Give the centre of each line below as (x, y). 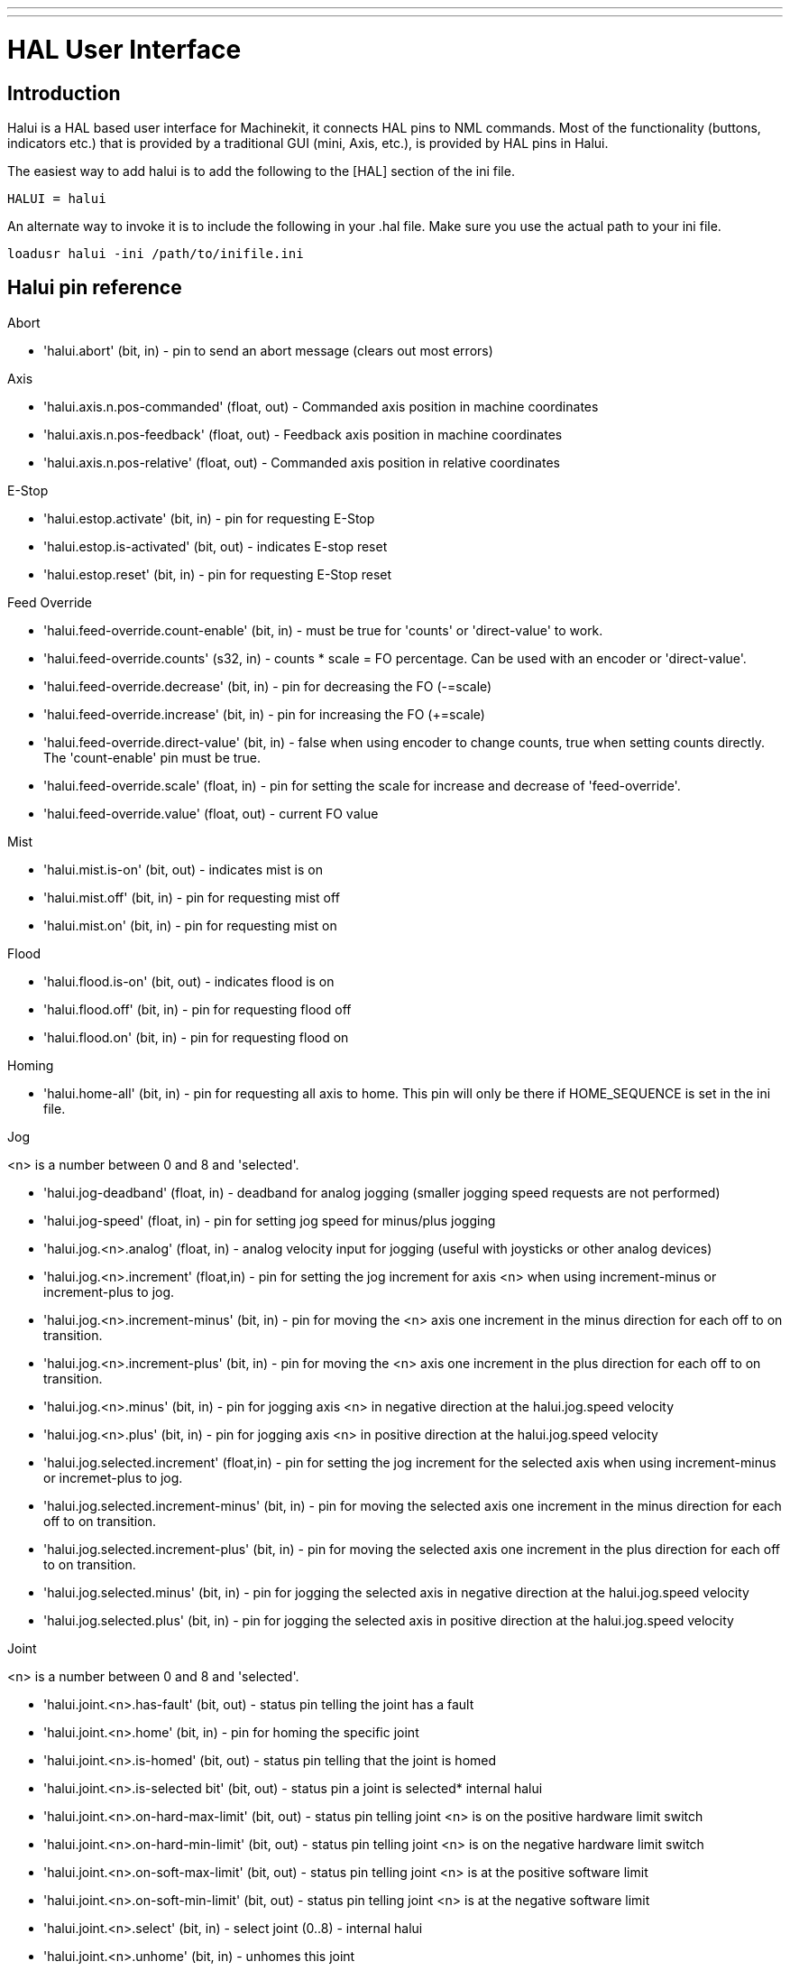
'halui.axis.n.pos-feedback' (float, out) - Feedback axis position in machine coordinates (303, 434)
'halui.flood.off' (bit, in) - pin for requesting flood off (197, 1009)
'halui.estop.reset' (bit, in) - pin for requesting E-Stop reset (218, 574)
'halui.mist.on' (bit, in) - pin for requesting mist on (190, 925)
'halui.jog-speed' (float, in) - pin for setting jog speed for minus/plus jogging (270, 1220)
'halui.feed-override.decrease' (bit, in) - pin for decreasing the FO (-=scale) (268, 686)
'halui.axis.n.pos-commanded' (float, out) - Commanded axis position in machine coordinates (321, 406)
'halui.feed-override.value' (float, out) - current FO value (211, 813)
